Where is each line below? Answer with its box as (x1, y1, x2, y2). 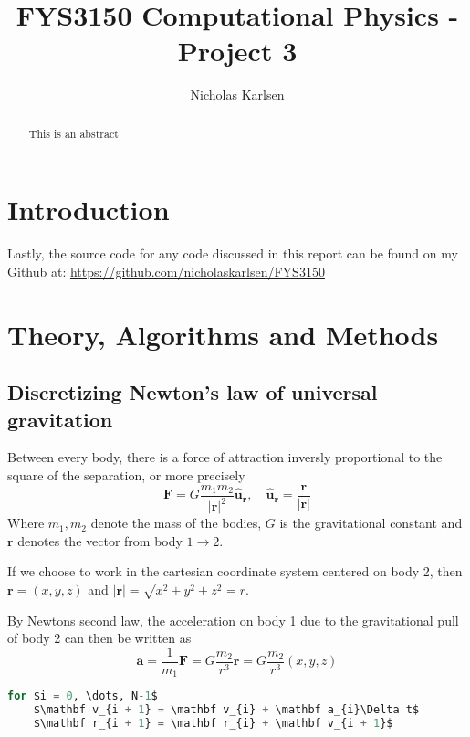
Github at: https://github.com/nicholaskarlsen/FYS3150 (7, 261, 325, 280)
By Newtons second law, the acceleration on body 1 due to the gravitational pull (7, 610, 459, 629)
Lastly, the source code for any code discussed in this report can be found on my (7, 244, 458, 263)
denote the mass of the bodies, (90, 513, 262, 532)
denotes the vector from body (17, 531, 183, 550)
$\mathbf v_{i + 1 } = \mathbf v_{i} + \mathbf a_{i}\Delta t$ (33, 703, 420, 717)
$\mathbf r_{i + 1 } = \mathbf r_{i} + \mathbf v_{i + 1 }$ (33, 717, 393, 731)
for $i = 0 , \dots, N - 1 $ (7, 690, 158, 703)
